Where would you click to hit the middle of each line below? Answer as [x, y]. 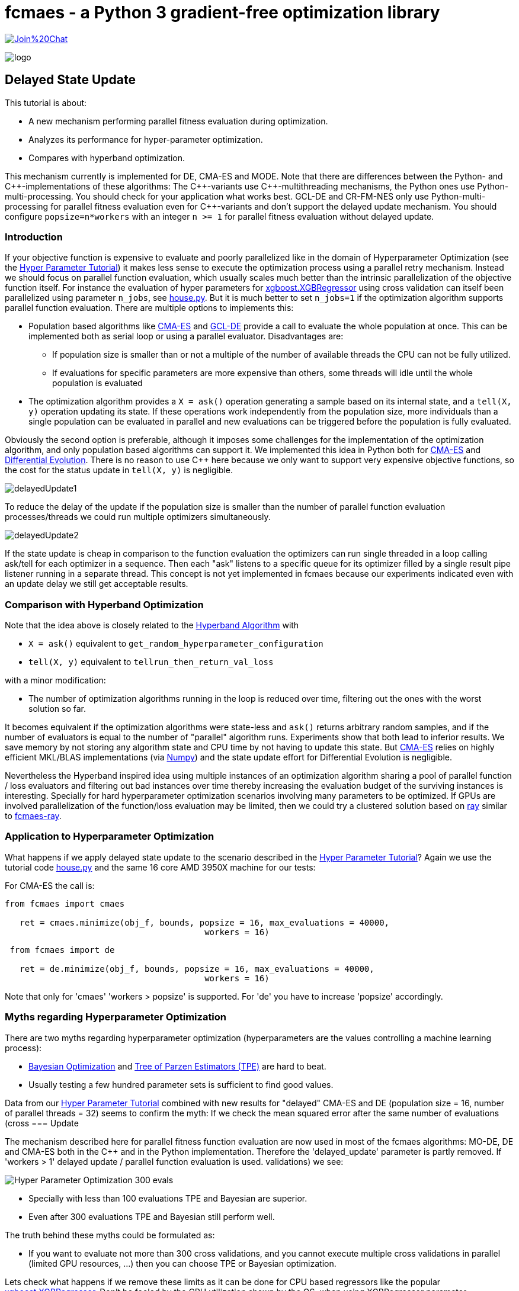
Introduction [34, 237]
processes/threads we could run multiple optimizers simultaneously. [138, 517]
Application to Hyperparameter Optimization [110, 836]
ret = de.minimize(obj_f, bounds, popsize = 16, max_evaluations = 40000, [197, 969]
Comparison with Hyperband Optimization [104, 604]
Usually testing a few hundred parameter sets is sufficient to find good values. [181, 1084]
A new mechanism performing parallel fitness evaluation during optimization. [178, 121]
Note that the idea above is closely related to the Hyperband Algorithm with [152, 625]
